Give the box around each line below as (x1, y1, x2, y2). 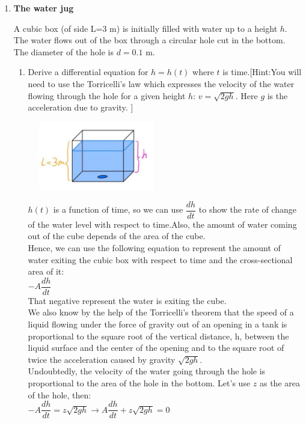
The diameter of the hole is (13, 45, 114, 58)
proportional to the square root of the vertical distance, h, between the (28, 329, 289, 342)
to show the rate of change (198, 203, 297, 216)
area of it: (28, 265, 64, 278)
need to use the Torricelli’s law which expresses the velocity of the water (28, 77, 295, 90)
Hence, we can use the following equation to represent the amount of (28, 241, 281, 254)
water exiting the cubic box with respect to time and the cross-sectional (28, 253, 293, 266)
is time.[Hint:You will (222, 65, 302, 78)
